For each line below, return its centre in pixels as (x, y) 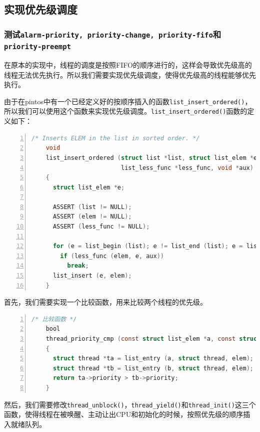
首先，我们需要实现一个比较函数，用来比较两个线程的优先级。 (105, 302)
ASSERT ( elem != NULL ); (92, 217)
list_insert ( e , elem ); (92, 276)
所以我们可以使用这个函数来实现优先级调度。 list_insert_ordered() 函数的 (126, 111)
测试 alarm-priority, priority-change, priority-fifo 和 (113, 34)
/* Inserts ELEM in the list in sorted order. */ (116, 138)
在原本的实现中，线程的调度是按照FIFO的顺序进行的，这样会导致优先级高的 (128, 65)
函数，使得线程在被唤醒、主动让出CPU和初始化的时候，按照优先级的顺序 (124, 414)
